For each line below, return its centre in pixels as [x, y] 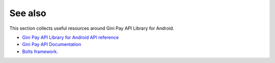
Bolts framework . [40, 51]
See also [28, 13]
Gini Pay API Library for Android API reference [71, 37]
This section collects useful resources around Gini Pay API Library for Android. [92, 28]
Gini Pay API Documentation [52, 44]
